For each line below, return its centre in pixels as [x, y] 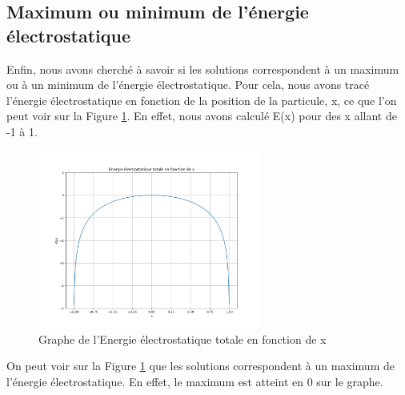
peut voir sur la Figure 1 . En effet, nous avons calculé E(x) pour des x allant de [202, 116]
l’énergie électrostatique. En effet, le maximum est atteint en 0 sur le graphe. [195, 381]
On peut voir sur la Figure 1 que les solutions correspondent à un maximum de [200, 366]
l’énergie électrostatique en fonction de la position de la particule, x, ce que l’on [202, 100]
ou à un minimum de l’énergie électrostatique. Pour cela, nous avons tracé [188, 85]
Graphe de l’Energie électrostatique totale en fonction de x [182, 339]
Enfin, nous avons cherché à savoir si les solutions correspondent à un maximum [203, 69]
